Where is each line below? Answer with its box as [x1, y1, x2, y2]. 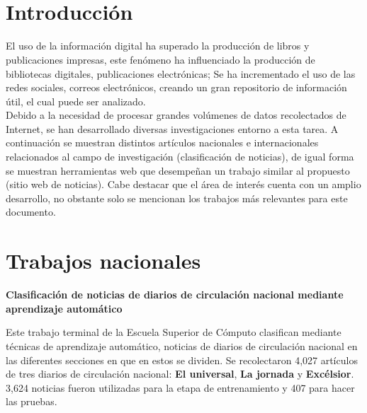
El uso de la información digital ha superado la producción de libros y [6, 38, 310, 53]
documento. [6, 204, 56, 219]
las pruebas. [6, 394, 57, 409]
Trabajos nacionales [6, 246, 201, 275]
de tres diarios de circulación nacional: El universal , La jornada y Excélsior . [6, 366, 354, 381]
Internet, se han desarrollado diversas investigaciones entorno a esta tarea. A [6, 121, 339, 136]
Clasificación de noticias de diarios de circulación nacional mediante [6, 287, 344, 302]
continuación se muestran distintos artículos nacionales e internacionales [6, 135, 319, 150]
